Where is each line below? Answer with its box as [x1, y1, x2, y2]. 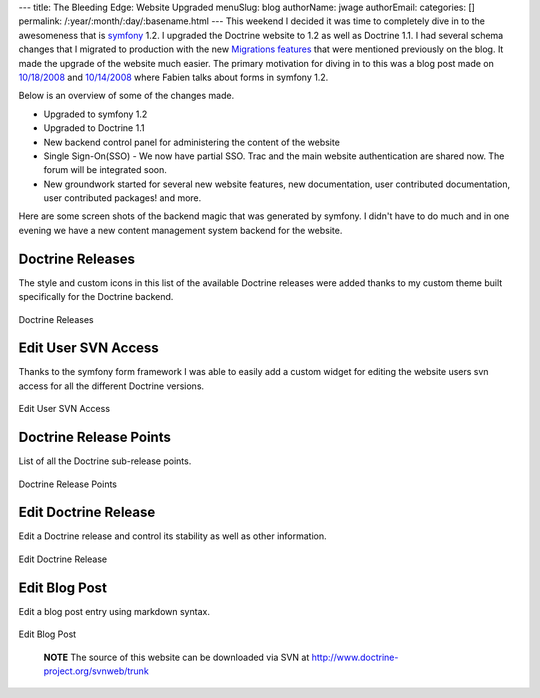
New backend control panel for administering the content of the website [43, 136, 340, 148]
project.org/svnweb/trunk [43, 665, 149, 677]
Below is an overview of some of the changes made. [18, 90, 235, 102]
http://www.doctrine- [311, 651, 399, 663]
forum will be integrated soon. [43, 164, 167, 176]
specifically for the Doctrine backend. [18, 291, 174, 303]
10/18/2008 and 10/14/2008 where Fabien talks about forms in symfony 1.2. [18, 71, 329, 83]
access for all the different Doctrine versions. [18, 380, 205, 392]
